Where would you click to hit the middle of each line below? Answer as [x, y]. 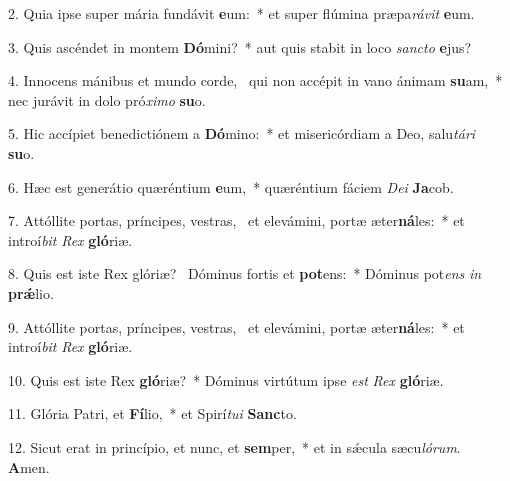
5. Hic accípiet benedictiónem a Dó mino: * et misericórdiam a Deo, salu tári [242, 133]
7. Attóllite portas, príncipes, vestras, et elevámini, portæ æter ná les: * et [236, 220]
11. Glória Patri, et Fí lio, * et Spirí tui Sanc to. [152, 413]
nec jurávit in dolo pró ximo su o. [107, 99]
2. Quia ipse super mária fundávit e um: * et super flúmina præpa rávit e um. [241, 13]
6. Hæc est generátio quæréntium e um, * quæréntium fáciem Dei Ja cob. [231, 186]
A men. [29, 466]
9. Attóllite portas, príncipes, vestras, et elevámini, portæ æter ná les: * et [236, 326]
